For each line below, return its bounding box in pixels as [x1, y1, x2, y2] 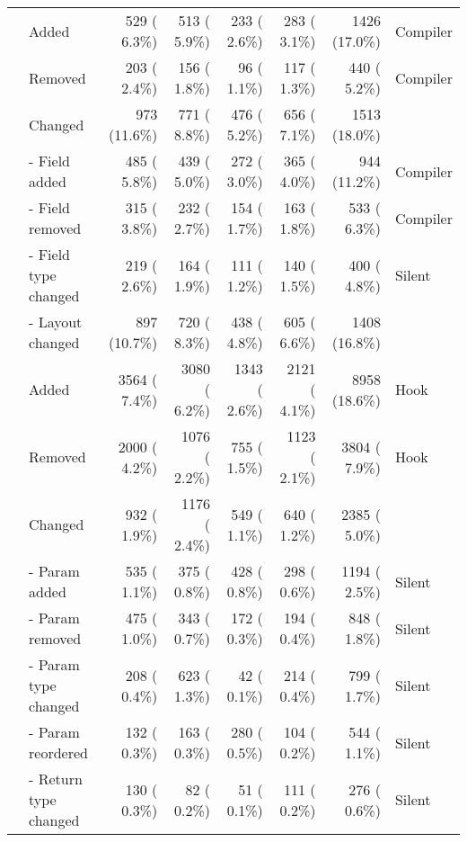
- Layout [29, 311, 83, 332]
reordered [29, 742, 88, 763]
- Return [29, 768, 83, 789]
